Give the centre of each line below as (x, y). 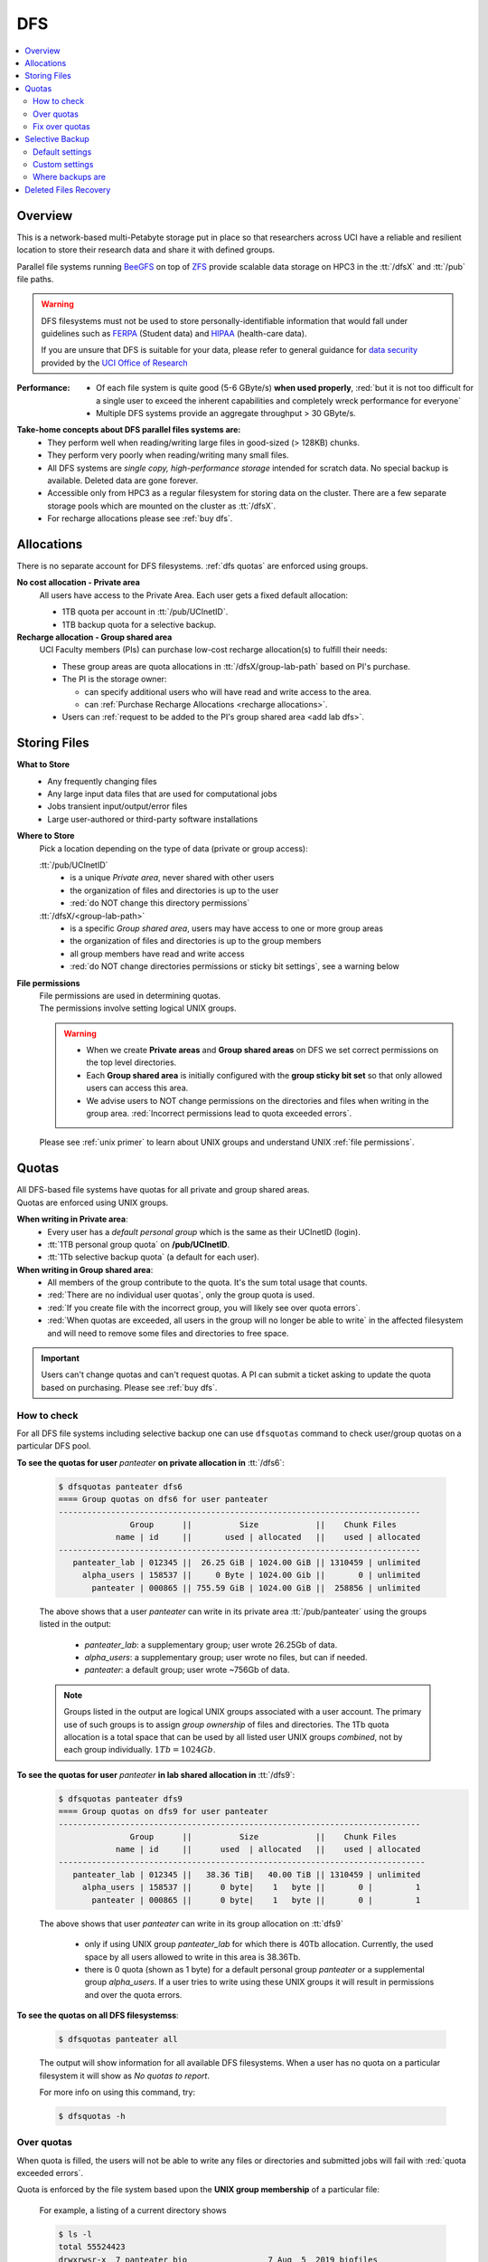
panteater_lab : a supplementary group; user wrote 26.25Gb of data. (211, 1644)
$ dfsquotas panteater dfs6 (120, 1487)
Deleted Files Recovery (68, 189)
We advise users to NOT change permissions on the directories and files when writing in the (258, 1100)
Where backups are (69, 177)
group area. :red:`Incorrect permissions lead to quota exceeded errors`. (219, 1114)
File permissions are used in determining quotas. (130, 995)
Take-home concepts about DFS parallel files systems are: (129, 430)
